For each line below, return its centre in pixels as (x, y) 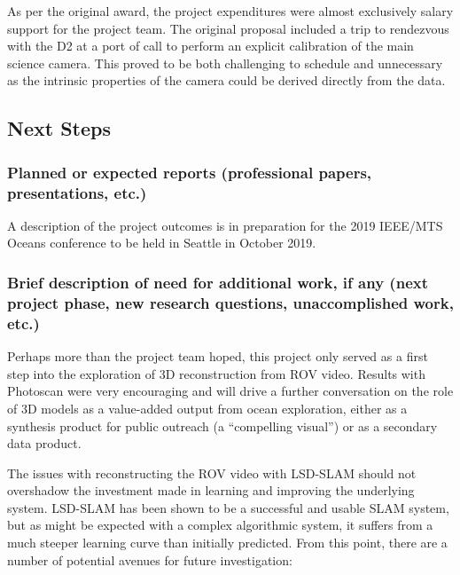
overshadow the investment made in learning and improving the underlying (211, 490)
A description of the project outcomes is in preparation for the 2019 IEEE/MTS (225, 225)
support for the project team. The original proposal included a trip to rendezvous (228, 28)
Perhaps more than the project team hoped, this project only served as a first (218, 356)
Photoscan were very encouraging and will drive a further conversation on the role (230, 391)
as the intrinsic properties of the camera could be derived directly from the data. (226, 80)
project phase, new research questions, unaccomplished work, (230, 302)
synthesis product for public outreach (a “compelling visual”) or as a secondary (222, 425)
